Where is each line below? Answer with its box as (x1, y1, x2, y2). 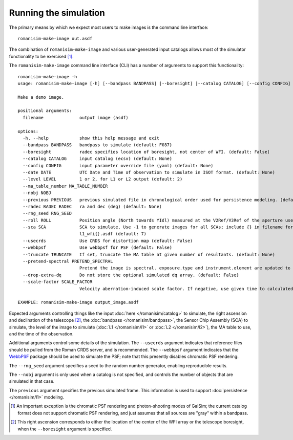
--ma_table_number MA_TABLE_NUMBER (22, 183, 108, 189)
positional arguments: (18, 108, 72, 113)
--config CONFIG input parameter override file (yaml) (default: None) (22, 163, 213, 168)
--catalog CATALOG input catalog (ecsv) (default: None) (22, 156, 172, 161)
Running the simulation (9, 7, 105, 18)
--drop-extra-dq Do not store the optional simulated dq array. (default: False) (22, 272, 239, 278)
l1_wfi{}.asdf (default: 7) (79, 231, 146, 237)
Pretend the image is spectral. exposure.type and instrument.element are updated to (79, 265, 291, 271)
